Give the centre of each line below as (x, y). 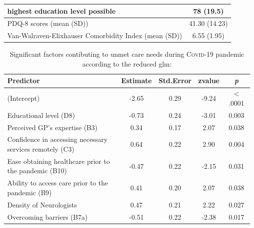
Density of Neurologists (42, 204)
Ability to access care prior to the (58, 183)
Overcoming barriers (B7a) (48, 217)
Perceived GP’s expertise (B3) (53, 127)
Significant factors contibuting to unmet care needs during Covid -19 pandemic (127, 54)
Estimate (137, 80)
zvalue (209, 80)
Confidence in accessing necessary (58, 139)
